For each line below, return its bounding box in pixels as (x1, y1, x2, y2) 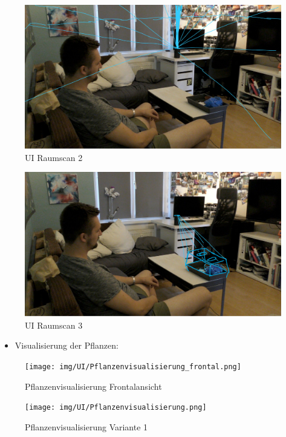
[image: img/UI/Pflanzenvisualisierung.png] (25, 403, 207, 412)
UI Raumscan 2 (25, 151, 83, 163)
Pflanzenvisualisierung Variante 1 (25, 420, 148, 433)
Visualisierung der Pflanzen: (15, 339, 119, 352)
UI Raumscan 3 (25, 318, 83, 331)
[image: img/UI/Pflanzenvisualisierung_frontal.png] (25, 362, 241, 371)
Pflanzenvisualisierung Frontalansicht (25, 379, 162, 392)
